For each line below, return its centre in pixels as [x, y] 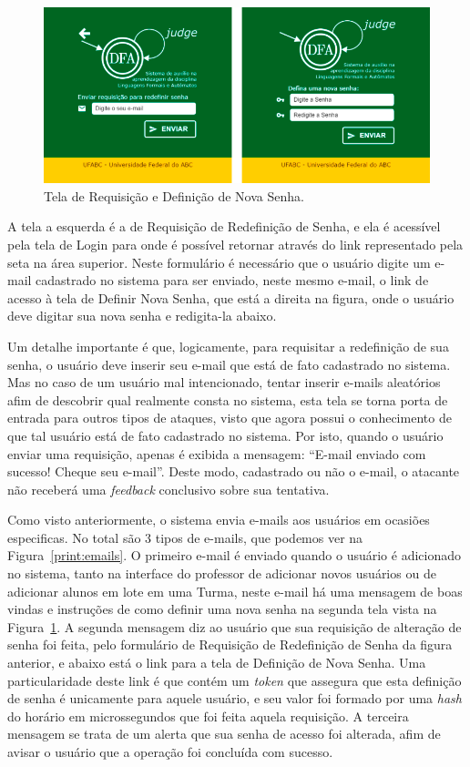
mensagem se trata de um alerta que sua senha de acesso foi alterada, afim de [224, 734]
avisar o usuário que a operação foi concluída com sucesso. [170, 752]
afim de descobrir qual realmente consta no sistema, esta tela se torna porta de [228, 399]
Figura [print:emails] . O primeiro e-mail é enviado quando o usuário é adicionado [234, 555]
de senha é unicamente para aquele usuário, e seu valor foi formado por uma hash [235, 698]
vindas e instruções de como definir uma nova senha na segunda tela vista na [222, 609]
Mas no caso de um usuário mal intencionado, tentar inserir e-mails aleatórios [224, 382]
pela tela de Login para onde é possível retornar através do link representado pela [235, 244]
